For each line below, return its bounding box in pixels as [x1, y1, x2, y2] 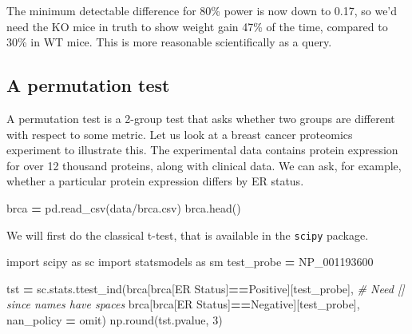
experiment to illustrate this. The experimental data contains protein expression [6, 141, 398, 158]
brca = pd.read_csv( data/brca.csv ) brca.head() [6, 199, 241, 216]
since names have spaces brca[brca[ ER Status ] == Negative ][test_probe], [6, 296, 360, 312]
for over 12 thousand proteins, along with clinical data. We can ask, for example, [6, 157, 402, 173]
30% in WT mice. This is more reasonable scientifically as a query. [6, 34, 332, 50]
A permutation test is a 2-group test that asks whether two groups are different [6, 109, 395, 126]
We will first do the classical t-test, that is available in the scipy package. [6, 226, 369, 243]
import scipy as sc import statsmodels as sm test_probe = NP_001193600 [6, 253, 374, 270]
